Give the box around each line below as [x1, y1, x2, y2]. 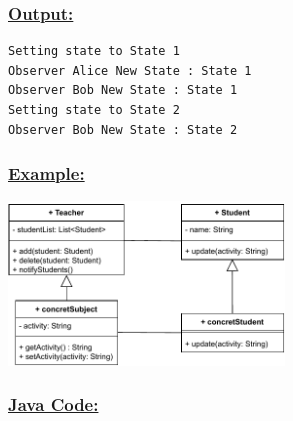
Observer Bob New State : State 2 [8, 122, 238, 137]
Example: [8, 161, 85, 186]
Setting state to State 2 [8, 103, 180, 117]
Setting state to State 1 [8, 44, 180, 59]
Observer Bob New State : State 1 [8, 83, 238, 98]
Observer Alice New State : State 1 [8, 63, 252, 78]
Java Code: [8, 392, 99, 417]
